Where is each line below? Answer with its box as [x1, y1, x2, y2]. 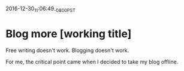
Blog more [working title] [5, 27, 132, 40]
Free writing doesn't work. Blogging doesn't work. [5, 47, 129, 54]
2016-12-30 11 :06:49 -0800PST [5, 5, 76, 14]
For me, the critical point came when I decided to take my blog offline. [5, 58, 179, 65]
